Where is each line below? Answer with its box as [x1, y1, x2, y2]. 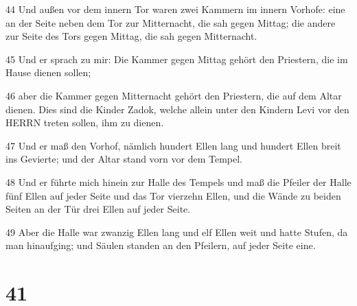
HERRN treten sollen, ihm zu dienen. [5, 115, 164, 130]
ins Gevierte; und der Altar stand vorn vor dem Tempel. [5, 152, 243, 166]
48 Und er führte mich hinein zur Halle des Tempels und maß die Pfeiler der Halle [5, 174, 352, 189]
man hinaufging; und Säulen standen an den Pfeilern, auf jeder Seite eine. [5, 238, 316, 252]
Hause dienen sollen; [5, 65, 91, 80]
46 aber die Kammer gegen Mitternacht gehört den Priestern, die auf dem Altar [5, 88, 342, 102]
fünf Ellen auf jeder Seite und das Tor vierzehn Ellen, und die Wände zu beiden [5, 188, 341, 202]
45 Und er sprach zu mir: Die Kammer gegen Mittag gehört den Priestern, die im [5, 51, 348, 66]
